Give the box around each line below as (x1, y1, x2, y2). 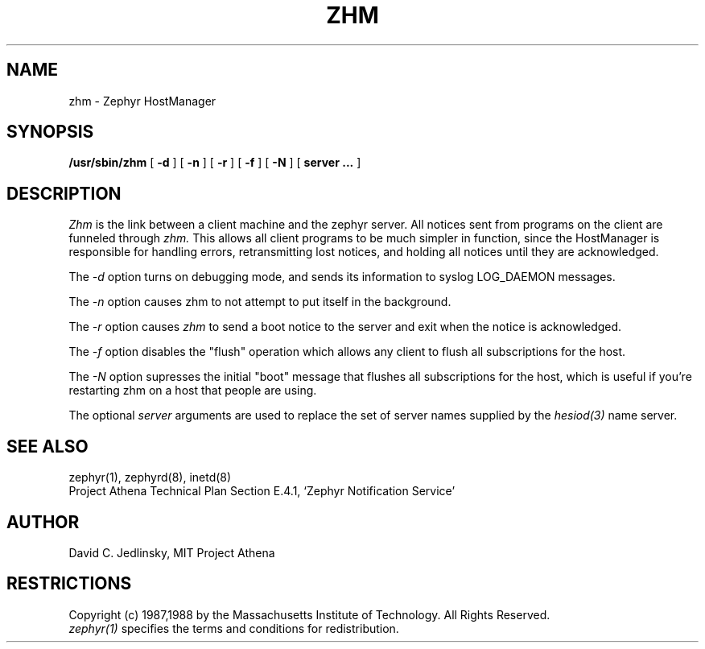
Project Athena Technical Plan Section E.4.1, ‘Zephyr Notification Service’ (68, 484, 456, 498)
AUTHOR (6, 511, 80, 532)
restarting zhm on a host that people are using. (68, 383, 317, 398)
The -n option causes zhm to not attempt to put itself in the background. (68, 295, 451, 309)
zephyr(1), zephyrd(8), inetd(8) (68, 470, 232, 485)
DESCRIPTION (6, 183, 122, 204)
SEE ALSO (6, 436, 89, 457)
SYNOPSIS (6, 122, 94, 143)
